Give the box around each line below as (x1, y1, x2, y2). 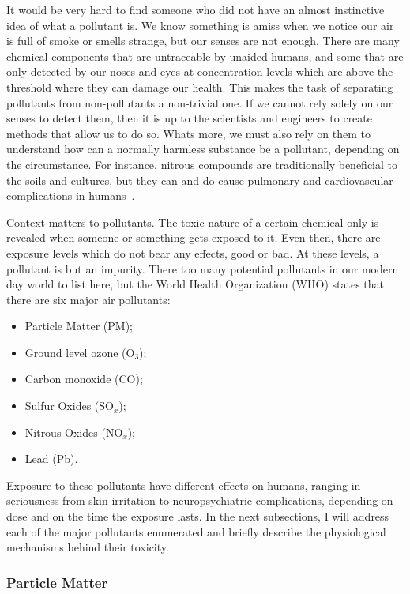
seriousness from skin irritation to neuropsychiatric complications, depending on (6, 492, 393, 509)
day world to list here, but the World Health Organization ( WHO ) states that (6, 276, 384, 292)
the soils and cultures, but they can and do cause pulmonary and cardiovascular (6, 171, 393, 188)
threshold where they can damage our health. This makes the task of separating (6, 78, 393, 95)
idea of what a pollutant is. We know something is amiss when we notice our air (6, 17, 394, 33)
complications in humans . (6, 187, 135, 204)
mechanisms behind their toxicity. (6, 539, 169, 555)
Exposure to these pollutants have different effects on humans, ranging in (6, 476, 361, 493)
